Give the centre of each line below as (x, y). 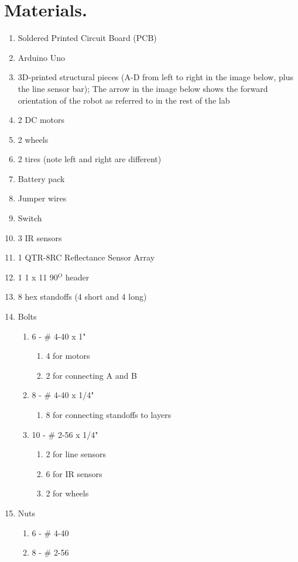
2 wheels (33, 139)
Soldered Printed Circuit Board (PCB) (87, 38)
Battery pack (41, 178)
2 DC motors (41, 120)
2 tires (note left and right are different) (90, 159)
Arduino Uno (41, 57)
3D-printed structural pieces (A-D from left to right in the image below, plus (155, 77)
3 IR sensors (40, 237)
